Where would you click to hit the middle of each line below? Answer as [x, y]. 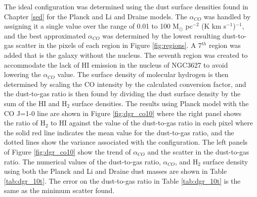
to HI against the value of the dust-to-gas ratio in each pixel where [152, 123]
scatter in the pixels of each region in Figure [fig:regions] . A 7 [109, 45]
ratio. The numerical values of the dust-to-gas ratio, [83, 161]
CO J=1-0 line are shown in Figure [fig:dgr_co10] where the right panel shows [123, 113]
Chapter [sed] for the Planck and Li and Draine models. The [96, 16]
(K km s [214, 26]
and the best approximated [45, 35]
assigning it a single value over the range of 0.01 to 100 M [92, 26]
